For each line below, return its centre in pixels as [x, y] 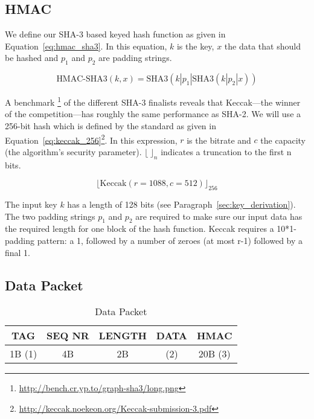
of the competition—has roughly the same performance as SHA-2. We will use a [153, 114]
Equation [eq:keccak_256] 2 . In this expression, [91, 139]
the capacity [283, 140]
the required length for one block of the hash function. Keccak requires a [139, 229]
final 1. [18, 252]
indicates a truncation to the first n [226, 151]
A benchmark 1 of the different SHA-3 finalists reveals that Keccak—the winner [153, 101]
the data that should [262, 46]
